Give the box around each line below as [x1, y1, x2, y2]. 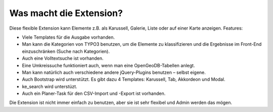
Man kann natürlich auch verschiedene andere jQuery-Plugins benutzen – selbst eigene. [22, 69, 206, 75]
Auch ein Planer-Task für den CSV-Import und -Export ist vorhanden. [22, 90, 166, 96]
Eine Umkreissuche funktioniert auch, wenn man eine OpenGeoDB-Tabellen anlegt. [22, 62, 195, 68]
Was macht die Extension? [9, 8, 123, 19]
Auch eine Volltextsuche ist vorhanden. [22, 55, 104, 61]
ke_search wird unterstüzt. [22, 83, 78, 89]
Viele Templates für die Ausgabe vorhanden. [22, 34, 115, 40]
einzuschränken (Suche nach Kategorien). [22, 48, 110, 54]
